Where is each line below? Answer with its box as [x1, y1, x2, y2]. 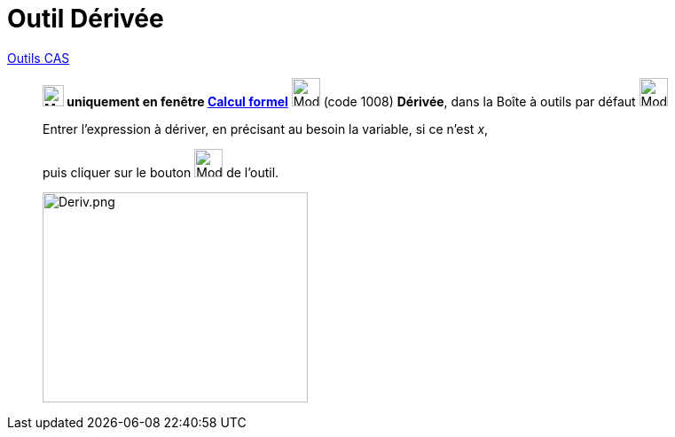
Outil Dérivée [7, 4, 164, 34]
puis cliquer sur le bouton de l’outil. [43, 164, 279, 180]
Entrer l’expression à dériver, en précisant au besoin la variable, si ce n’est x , [43, 121, 489, 137]
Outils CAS [7, 50, 70, 66]
